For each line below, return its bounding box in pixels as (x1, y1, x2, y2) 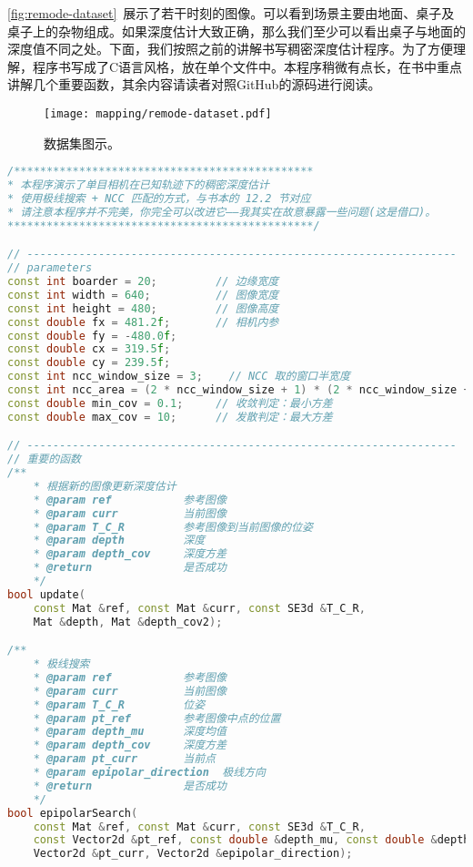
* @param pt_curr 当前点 (33, 752, 216, 766)
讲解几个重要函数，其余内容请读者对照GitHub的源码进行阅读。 (7, 75, 381, 94)
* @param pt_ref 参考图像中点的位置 (33, 711, 281, 725)
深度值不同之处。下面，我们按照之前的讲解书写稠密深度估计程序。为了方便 (7, 39, 453, 58)
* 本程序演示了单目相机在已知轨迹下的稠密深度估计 (7, 178, 269, 192)
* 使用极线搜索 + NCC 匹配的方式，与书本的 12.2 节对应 (7, 191, 311, 205)
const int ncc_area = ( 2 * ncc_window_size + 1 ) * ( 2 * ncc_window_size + (7, 383, 470, 396)
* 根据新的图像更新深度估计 (33, 479, 176, 493)
